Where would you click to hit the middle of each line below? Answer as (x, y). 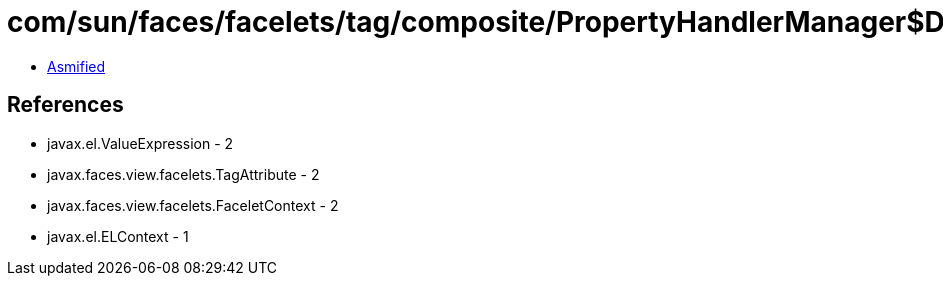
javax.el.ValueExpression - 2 (140, 143)
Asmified (76, 66)
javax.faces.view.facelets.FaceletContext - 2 (193, 205)
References (65, 105)
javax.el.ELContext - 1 (118, 236)
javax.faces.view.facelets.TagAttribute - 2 (183, 174)
